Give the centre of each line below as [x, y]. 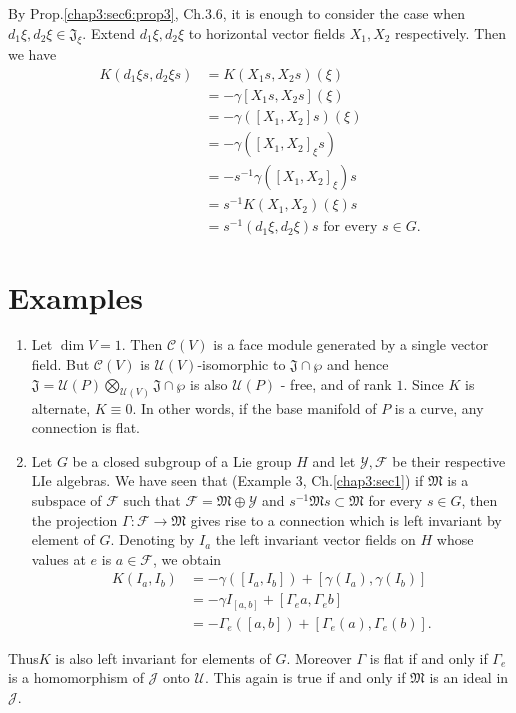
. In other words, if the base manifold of [254, 407]
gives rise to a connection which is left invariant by [346, 519]
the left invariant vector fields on [315, 539]
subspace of [66, 499]
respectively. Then [451, 32]
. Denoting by [152, 539]
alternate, [61, 407]
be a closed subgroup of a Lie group [182, 460]
